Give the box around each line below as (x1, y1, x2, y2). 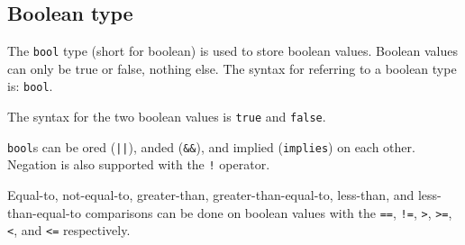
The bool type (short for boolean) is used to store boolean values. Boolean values (7, 41, 458, 60)
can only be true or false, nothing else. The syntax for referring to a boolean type (7, 59, 457, 77)
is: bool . (7, 77, 53, 95)
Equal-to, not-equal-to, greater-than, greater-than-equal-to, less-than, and (7, 186, 415, 204)
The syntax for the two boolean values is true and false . (7, 107, 326, 126)
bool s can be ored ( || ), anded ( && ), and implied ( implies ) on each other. (7, 137, 415, 156)
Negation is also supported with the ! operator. (7, 155, 270, 174)
